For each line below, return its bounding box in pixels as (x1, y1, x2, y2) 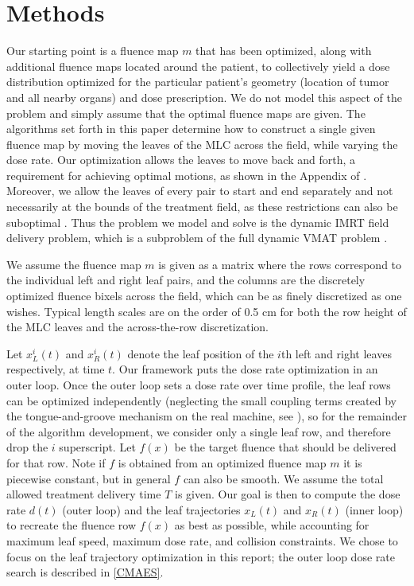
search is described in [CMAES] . (6, 564, 164, 580)
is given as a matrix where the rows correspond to (158, 256, 402, 272)
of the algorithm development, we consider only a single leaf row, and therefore (6, 423, 391, 439)
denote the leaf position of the (127, 345, 274, 361)
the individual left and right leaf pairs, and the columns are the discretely (6, 272, 366, 288)
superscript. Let (59, 439, 136, 455)
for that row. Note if (6, 454, 106, 471)
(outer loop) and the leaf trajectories (62, 501, 241, 518)
